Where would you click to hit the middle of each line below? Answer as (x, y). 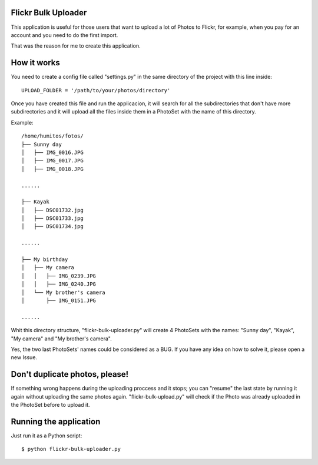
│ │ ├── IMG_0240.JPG (59, 284)
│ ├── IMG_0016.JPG (52, 152)
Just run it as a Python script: (47, 436)
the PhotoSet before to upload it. (51, 405)
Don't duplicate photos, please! (70, 374)
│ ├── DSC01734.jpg (52, 227)
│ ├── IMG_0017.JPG (52, 161)
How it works (35, 63)
